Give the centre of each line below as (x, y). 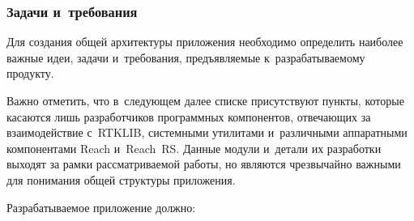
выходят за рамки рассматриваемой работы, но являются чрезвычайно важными (204, 164)
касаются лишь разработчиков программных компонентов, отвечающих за (189, 116)
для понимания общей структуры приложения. (121, 179)
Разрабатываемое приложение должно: (101, 207)
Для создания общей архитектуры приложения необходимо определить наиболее (205, 42)
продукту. (30, 73)
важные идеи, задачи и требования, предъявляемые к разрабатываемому (186, 57)
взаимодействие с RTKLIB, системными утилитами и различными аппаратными (207, 132)
